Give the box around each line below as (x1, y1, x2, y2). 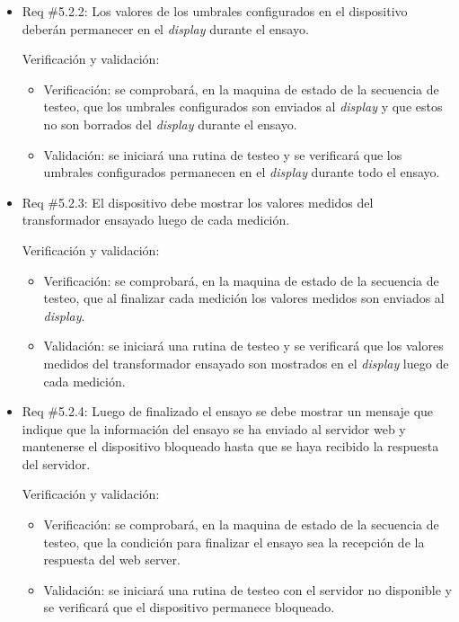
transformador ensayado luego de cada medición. (22, 210, 290, 229)
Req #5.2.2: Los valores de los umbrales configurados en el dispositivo (22, 2, 408, 20)
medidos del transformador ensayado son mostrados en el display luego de (43, 353, 449, 372)
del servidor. (22, 454, 91, 473)
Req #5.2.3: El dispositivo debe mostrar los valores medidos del (22, 192, 374, 211)
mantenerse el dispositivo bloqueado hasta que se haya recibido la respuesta (22, 437, 439, 456)
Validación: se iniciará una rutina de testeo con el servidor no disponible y (43, 580, 452, 599)
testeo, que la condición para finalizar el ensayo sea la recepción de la (43, 532, 425, 551)
